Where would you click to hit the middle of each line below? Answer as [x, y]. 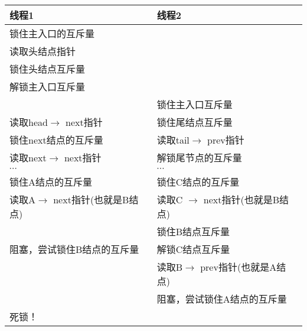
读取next [28, 158]
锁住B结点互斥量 [193, 231]
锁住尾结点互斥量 [195, 122]
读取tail [173, 140]
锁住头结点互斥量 [48, 69]
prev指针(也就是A [239, 267]
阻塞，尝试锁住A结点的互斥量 [222, 299]
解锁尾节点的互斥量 [199, 158]
